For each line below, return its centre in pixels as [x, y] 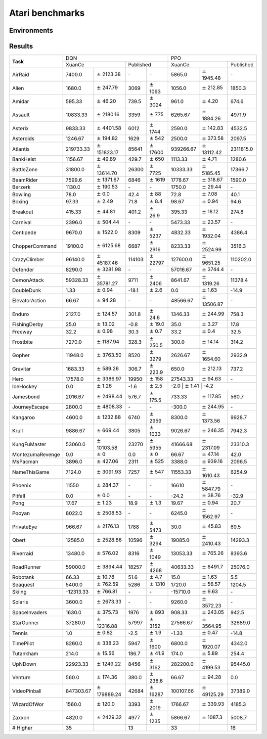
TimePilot [23, 643]
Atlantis [21, 149]
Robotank [23, 577]
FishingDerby [28, 324]
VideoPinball [27, 691]
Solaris [20, 602]
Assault [21, 115]
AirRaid [21, 75]
